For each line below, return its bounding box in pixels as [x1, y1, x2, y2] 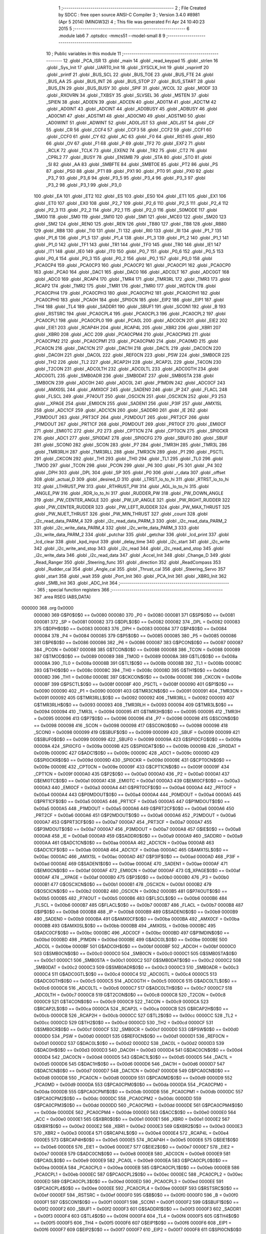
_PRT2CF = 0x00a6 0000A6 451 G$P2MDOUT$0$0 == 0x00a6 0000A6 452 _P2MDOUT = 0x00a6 [33, 812, 236, 818]
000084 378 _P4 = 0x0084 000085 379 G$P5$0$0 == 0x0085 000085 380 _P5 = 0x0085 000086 [33, 632, 236, 639]
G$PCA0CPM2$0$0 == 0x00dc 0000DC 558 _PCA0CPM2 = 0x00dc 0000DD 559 [33, 1095, 201, 1101]
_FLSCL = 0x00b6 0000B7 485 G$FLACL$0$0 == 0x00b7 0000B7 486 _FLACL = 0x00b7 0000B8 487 [33, 902, 243, 908]
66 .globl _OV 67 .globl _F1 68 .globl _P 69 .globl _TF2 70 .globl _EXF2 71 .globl [46, 141, 205, 147]
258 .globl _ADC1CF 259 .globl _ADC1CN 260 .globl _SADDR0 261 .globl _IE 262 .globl [33, 407, 208, 413]
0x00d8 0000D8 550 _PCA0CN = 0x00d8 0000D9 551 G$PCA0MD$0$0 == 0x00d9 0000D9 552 [33, 1075, 233, 1080]
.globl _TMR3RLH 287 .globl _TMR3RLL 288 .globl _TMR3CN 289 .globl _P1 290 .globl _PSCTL [33, 449, 224, 455]
